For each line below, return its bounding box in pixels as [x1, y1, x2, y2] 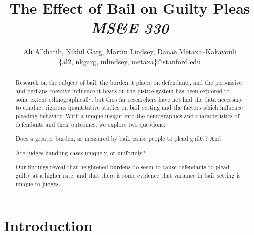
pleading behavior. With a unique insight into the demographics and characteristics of [15, 111, 240, 120]
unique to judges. [15, 179, 61, 188]
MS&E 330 [91, 17, 169, 38]
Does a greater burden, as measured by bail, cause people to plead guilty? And [15, 134, 221, 143]
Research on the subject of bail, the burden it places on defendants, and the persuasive [15, 78, 242, 87]
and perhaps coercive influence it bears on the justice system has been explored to [15, 86, 230, 95]
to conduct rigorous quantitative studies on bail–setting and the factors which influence [15, 103, 243, 112]
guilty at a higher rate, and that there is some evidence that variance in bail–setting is [15, 171, 241, 179]
